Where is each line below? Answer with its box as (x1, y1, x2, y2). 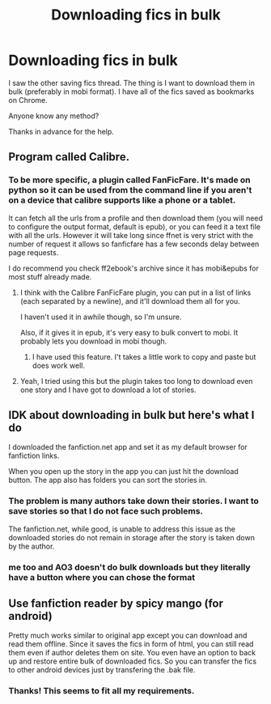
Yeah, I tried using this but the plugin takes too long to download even (19, 376, 253, 386)
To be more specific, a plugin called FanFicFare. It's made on (8, 174, 251, 186)
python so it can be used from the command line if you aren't (8, 185, 252, 196)
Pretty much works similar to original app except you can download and (8, 630, 248, 641)
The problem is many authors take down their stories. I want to (8, 496, 259, 507)
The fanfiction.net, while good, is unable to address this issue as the (8, 524, 236, 534)
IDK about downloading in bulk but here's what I (8, 408, 255, 422)
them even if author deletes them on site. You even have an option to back (8, 648, 256, 658)
